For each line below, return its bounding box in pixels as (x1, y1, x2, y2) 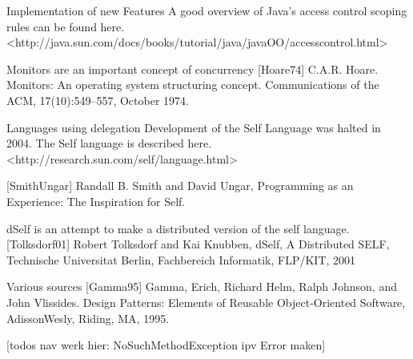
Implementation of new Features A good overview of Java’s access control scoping (6, 2, 407, 18)
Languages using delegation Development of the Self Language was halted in (6, 119, 381, 135)
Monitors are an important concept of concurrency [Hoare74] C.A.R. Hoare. (6, 60, 379, 77)
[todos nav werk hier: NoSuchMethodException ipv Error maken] (6, 337, 326, 353)
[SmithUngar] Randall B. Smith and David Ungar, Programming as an (6, 177, 354, 194)
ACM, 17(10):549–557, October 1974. (6, 91, 189, 108)
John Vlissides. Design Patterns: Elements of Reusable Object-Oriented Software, (6, 293, 406, 310)
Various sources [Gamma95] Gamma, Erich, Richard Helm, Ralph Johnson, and (6, 278, 397, 295)
